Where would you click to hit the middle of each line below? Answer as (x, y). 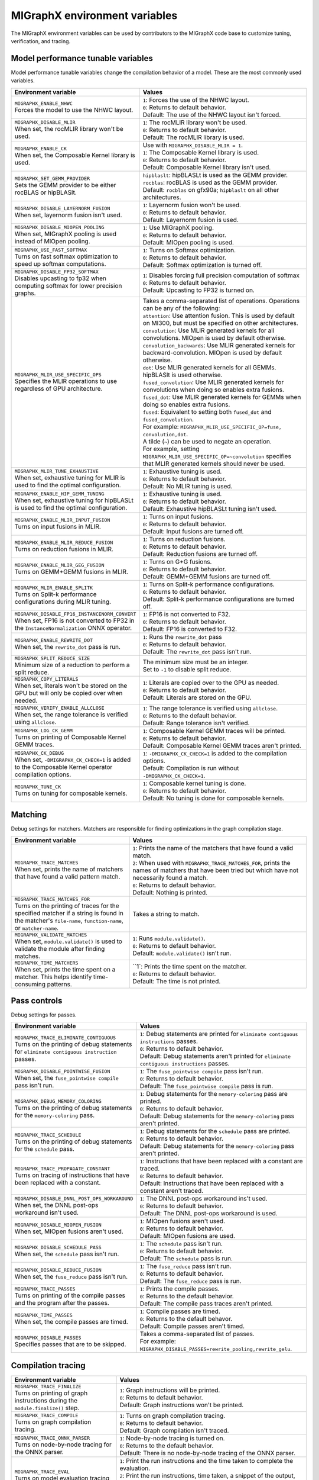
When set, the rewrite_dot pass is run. (68, 647)
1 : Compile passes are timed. (180, 1311)
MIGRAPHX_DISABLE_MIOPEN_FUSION (58, 1225)
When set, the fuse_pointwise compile (67, 1077)
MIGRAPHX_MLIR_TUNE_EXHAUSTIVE (56, 472)
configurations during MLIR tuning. (63, 602)
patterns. (59, 984)
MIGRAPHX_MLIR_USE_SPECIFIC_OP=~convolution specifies (217, 456)
